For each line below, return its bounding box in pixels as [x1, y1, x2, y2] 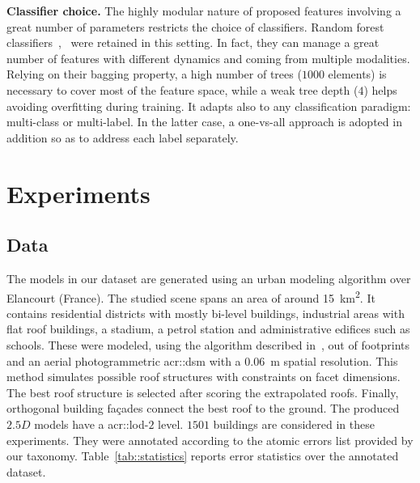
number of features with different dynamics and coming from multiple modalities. [6, 49, 410, 66]
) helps [363, 81, 397, 98]
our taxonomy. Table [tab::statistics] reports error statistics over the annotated [6, 447, 399, 464]
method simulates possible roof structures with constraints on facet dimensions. [6, 368, 401, 385]
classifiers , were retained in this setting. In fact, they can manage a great [6, 34, 380, 51]
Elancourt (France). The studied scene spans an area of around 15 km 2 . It [6, 286, 375, 306]
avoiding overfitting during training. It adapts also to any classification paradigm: [6, 97, 411, 114]
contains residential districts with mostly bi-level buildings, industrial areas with [6, 304, 405, 321]
